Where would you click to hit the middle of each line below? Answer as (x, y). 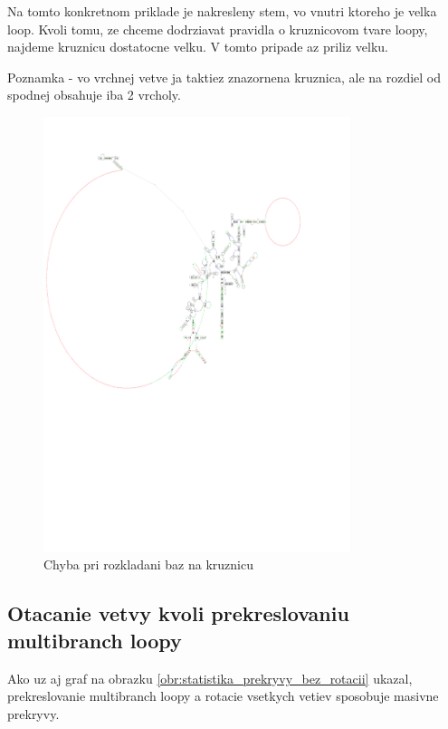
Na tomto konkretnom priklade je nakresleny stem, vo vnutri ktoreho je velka (222, 11)
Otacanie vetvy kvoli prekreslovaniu (178, 613)
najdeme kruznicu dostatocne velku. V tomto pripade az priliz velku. (198, 47)
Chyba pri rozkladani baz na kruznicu (148, 564)
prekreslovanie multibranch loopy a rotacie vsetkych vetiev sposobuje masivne (223, 696)
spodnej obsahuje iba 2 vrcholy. (94, 95)
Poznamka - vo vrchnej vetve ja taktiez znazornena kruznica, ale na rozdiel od (224, 77)
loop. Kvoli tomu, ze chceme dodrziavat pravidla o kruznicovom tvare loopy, (218, 29)
